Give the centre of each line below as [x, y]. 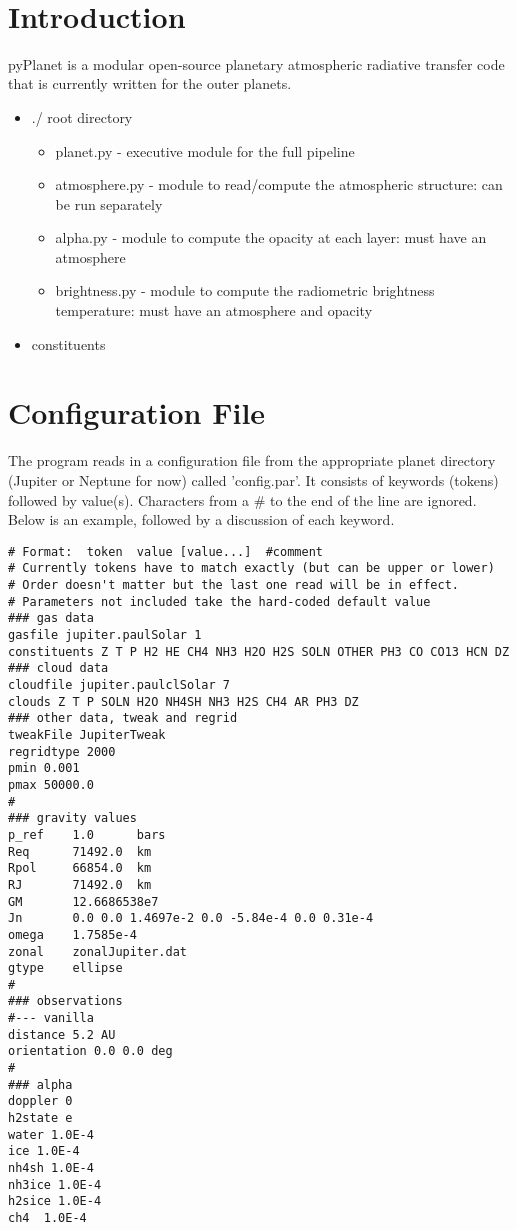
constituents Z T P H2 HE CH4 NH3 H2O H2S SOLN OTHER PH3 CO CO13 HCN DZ [259, 651]
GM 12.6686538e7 [83, 901]
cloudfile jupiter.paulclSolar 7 [119, 685]
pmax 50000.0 [51, 784]
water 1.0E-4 [51, 1134]
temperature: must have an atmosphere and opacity [214, 310]
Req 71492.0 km [80, 851]
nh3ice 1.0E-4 [55, 1184]
